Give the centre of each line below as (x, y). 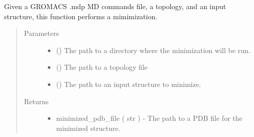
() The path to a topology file (102, 67)
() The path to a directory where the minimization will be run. (153, 50)
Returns (36, 101)
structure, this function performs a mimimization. (81, 16)
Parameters (41, 33)
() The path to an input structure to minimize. (129, 84)
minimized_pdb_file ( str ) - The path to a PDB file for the (149, 118)
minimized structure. (88, 128)
